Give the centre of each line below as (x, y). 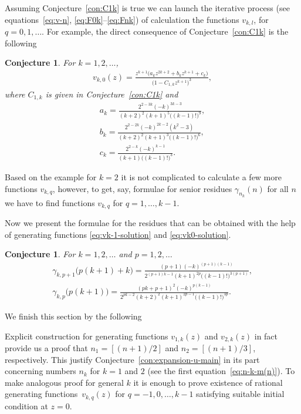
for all (278, 188)
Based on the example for (51, 176)
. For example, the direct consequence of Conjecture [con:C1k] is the (165, 31)
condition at (26, 405)
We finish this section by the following (73, 316)
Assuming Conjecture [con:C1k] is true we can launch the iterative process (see (147, 8)
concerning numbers (40, 371)
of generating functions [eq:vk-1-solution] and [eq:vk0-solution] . (118, 234)
